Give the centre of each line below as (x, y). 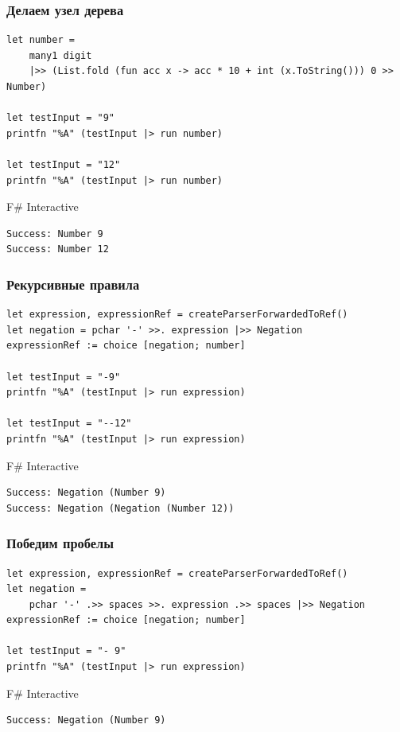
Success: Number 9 (55, 234)
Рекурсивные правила (73, 284)
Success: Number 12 (58, 249)
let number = (41, 40)
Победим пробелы (60, 543)
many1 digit (60, 55)
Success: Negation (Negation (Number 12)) (120, 508)
